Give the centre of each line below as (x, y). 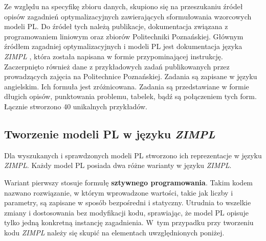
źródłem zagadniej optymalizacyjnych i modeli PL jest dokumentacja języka (123, 46)
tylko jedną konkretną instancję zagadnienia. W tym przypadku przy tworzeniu (129, 222)
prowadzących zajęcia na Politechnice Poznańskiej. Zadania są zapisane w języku (131, 76)
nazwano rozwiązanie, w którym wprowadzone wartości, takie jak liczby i (119, 192)
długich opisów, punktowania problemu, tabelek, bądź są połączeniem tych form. (130, 96)
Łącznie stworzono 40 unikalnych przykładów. (76, 106)
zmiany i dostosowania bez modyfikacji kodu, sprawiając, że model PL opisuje (126, 212)
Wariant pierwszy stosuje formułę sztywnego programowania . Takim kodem (129, 182)
